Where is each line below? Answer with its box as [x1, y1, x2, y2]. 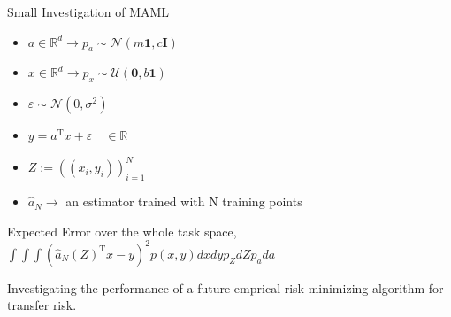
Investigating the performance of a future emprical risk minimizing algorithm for [7, 278, 444, 297]
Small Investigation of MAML [7, 3, 170, 20]
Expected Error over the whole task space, [7, 221, 237, 240]
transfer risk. [7, 296, 77, 314]
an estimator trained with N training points [65, 192, 302, 211]
